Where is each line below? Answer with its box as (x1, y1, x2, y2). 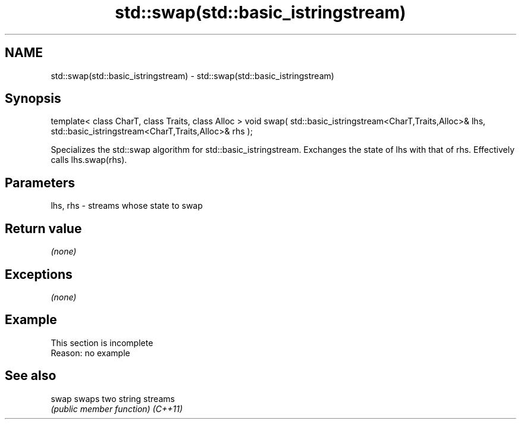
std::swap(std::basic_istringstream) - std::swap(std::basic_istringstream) (51, 70, 334, 81)
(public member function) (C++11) (51, 403, 183, 414)
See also (5, 368, 57, 384)
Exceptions (5, 266, 73, 282)
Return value (5, 221, 82, 236)
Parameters (5, 175, 75, 190)
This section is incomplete (51, 337, 153, 348)
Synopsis (5, 91, 61, 106)
